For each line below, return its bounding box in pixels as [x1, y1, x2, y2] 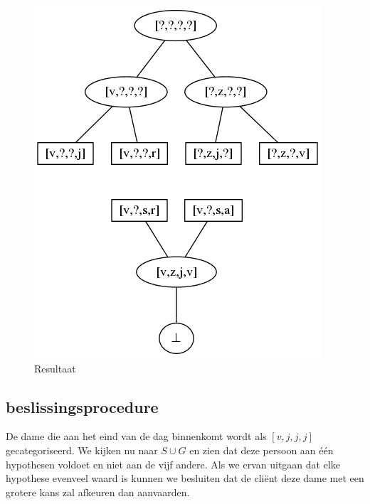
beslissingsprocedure [6, 395, 159, 417]
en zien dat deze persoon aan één [189, 442, 334, 457]
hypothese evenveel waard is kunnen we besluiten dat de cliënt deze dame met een [6, 471, 364, 486]
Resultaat [34, 360, 76, 375]
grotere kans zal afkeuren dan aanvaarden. [6, 484, 190, 499]
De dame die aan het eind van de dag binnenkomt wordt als [6, 429, 267, 444]
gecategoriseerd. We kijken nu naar [6, 442, 158, 457]
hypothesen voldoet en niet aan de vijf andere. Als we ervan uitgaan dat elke [6, 456, 341, 471]
